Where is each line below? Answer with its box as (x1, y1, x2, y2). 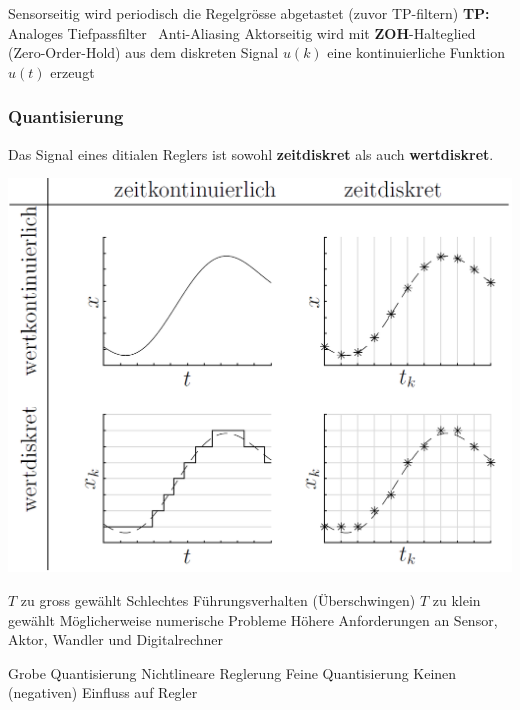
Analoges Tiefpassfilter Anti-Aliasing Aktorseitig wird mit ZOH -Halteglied (8, 22, 476, 43)
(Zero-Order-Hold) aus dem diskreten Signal (8, 42, 279, 63)
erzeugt (50, 61, 95, 82)
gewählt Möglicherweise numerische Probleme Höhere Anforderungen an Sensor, (8, 609, 498, 630)
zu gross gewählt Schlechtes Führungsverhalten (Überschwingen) (20, 590, 416, 611)
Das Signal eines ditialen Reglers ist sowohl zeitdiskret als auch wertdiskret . (8, 143, 494, 164)
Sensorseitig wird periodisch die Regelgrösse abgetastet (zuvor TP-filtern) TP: (8, 3, 490, 23)
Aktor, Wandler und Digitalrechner (8, 629, 224, 650)
